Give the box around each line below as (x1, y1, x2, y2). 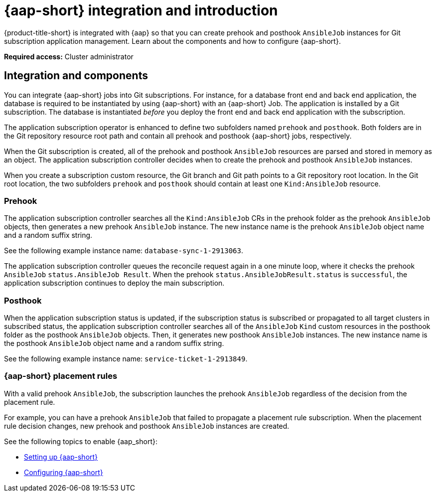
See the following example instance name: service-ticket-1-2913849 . (4, 354, 248, 363)
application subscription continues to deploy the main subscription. (4, 279, 225, 288)
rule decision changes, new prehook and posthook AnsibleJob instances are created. (4, 421, 290, 430)
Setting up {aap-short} (24, 452, 98, 461)
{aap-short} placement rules (4, 371, 118, 381)
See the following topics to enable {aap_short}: (4, 437, 157, 446)
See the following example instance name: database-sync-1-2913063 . (4, 246, 243, 255)
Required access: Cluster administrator (4, 52, 134, 61)
